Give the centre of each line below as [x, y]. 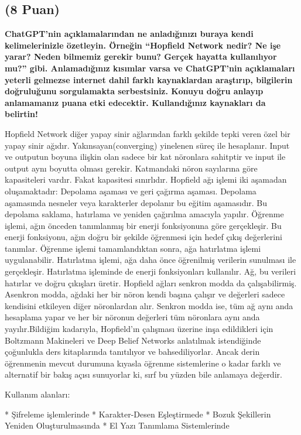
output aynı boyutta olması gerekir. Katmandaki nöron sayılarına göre [131, 168]
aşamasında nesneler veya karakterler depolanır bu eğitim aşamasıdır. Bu [136, 202]
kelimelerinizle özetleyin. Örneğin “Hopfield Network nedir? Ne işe [143, 45]
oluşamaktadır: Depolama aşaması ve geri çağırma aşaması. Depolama [131, 191]
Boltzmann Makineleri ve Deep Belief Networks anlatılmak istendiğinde [133, 340]
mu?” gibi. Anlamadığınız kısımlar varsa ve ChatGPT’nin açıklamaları [150, 68]
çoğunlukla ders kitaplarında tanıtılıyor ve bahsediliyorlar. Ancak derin [132, 352]
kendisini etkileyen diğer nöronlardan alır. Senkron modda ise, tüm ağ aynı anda [149, 305]
